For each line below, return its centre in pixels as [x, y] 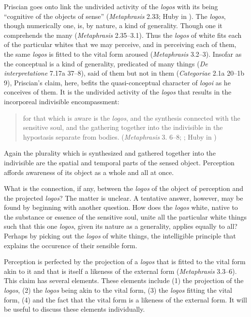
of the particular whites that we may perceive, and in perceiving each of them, [120, 44]
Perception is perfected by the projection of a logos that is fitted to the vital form [125, 262]
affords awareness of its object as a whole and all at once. [89, 172]
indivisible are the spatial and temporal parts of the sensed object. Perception [119, 162]
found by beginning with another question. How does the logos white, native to [121, 207]
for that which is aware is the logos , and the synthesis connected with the [132, 118]
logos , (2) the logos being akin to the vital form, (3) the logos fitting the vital [118, 290]
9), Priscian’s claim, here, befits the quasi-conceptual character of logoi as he [117, 82]
